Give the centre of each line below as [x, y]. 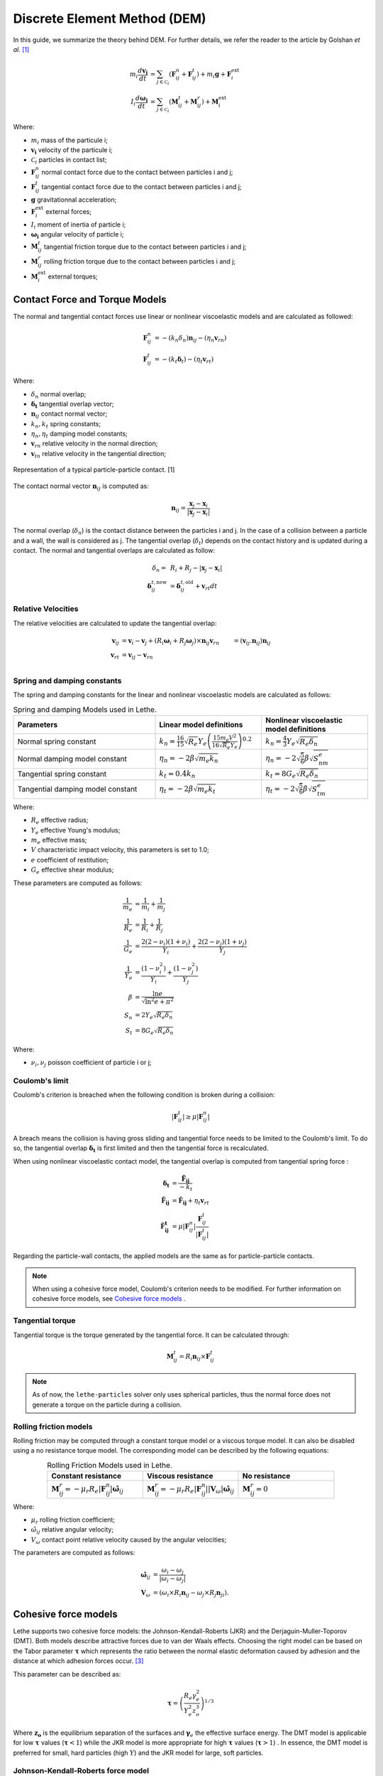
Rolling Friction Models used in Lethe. [110, 1465]
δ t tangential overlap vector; [72, 405]
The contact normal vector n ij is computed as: [81, 487]
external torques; [73, 276]
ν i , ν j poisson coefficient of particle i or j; [91, 1063]
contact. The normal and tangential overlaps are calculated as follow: [114, 550]
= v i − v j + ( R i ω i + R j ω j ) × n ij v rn [171, 641]
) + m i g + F [214, 75]
